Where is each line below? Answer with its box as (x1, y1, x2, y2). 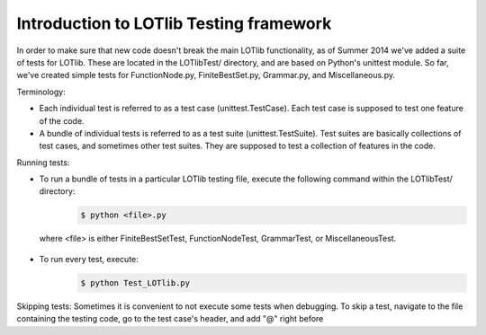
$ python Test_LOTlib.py (80, 278, 191, 287)
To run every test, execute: (39, 253, 139, 264)
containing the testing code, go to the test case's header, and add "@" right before (16, 313, 324, 324)
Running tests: (16, 157, 70, 168)
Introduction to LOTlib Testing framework (16, 13, 332, 33)
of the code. (39, 115, 85, 126)
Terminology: (16, 86, 67, 97)
